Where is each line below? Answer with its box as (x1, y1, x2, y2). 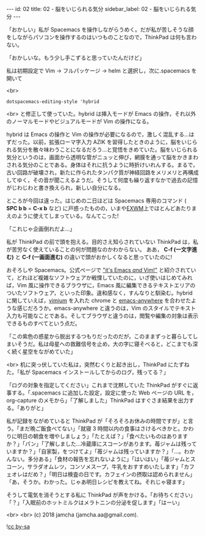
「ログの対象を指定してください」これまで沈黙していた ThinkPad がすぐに (6, 382, 193, 388)
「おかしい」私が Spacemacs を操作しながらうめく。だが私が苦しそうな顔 (6, 26, 194, 33)
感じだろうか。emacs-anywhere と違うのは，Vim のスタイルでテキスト (16, 304, 196, 312)
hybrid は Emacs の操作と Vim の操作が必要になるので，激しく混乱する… (6, 130, 189, 138)
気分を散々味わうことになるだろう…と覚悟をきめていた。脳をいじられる (16, 146, 198, 153)
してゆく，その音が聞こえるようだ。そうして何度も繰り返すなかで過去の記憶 (6, 176, 198, 184)
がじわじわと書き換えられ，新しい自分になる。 (6, 184, 124, 191)
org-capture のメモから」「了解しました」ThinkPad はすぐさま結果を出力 (6, 397, 189, 404)
